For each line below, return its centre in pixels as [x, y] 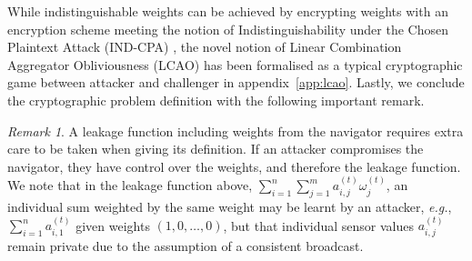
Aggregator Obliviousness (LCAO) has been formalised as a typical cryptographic [235, 64]
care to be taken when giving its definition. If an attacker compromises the [216, 149]
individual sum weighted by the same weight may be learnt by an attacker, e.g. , [230, 206]
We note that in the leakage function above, [130, 185]
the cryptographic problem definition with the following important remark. [216, 100]
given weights [113, 225]
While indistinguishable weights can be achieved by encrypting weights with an [228, 11]
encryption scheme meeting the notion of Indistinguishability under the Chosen [228, 29]
